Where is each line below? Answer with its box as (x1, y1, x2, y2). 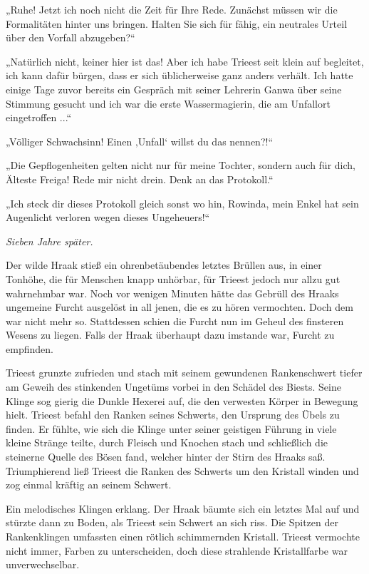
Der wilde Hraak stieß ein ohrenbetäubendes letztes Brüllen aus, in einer (6, 257, 322, 272)
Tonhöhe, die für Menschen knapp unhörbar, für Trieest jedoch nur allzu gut (6, 271, 341, 286)
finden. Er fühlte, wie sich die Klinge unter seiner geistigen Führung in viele (6, 421, 337, 436)
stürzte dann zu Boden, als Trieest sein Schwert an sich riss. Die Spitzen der (6, 515, 338, 530)
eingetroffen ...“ (6, 110, 72, 125)
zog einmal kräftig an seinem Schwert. (6, 477, 172, 492)
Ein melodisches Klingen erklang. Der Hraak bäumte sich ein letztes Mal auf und (6, 501, 360, 516)
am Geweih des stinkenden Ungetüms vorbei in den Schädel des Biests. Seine (6, 379, 341, 394)
